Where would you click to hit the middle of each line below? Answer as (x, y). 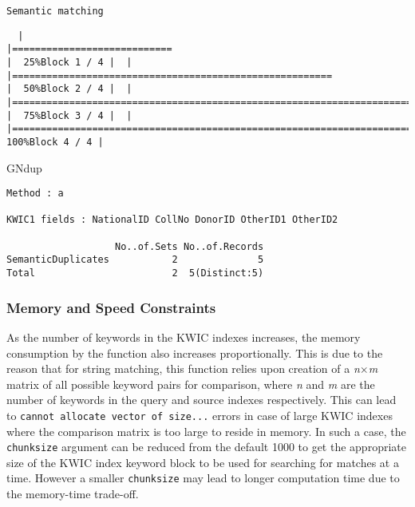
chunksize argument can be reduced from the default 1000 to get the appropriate (206, 447)
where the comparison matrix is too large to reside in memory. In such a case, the (206, 431)
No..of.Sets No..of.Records (190, 246)
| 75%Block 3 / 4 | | (69, 115)
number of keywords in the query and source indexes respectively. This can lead (202, 400)
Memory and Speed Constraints (111, 307)
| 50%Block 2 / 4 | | (69, 89)
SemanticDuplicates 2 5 (135, 260)
